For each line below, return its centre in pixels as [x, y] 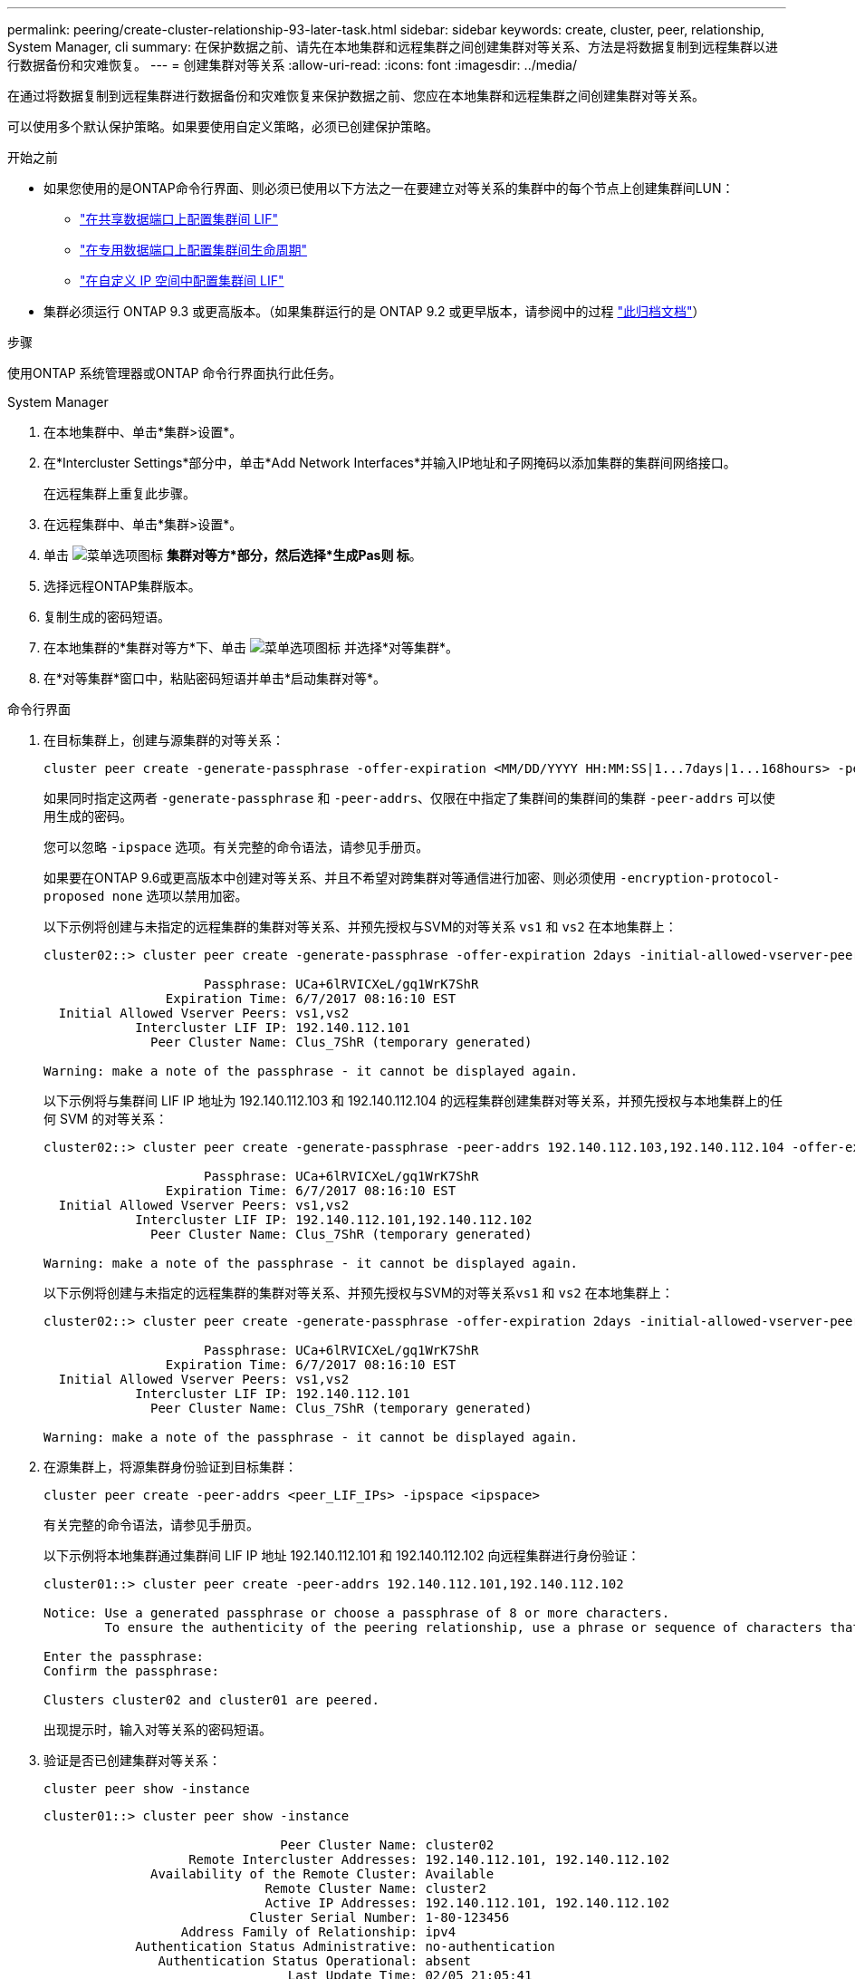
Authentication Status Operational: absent [315, 1961]
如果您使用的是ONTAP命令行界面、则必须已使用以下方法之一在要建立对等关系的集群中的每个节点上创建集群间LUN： [389, 188]
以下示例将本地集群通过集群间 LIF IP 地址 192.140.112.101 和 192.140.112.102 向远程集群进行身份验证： [342, 1555]
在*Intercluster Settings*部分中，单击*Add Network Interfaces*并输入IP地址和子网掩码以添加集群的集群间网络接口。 [390, 463]
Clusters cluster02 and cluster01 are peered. [211, 1700]
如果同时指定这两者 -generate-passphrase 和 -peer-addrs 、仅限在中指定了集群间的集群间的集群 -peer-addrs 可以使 [409, 798]
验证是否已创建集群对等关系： [132, 1760]
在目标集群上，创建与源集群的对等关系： [164, 740]
